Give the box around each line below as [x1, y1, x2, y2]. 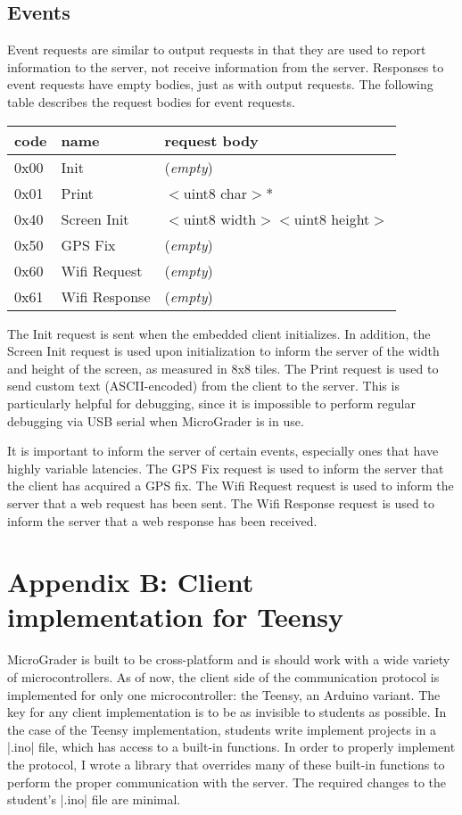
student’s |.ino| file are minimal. [7, 790, 181, 809]
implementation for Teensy [7, 598, 343, 635]
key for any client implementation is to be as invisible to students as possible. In [7, 703, 447, 721]
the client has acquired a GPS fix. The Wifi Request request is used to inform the [7, 476, 454, 495]
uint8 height [293, 208, 370, 229]
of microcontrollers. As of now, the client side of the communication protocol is [7, 668, 440, 687]
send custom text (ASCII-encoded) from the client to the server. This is [7, 376, 400, 395]
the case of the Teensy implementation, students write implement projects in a [7, 720, 437, 738]
